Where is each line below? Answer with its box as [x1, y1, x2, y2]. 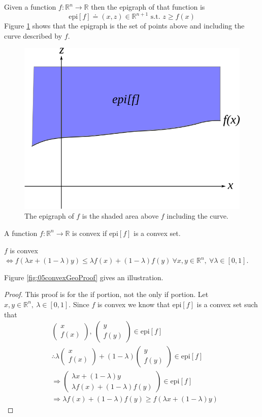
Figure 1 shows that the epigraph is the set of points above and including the [4, 20, 245, 31]
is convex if [72, 227, 107, 238]
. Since [69, 299, 89, 309]
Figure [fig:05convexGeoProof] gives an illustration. [4, 272, 163, 282]
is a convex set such [196, 299, 258, 309]
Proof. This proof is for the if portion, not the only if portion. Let [4, 289, 209, 300]
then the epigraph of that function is [91, 2, 205, 12]
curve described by [4, 30, 62, 41]
